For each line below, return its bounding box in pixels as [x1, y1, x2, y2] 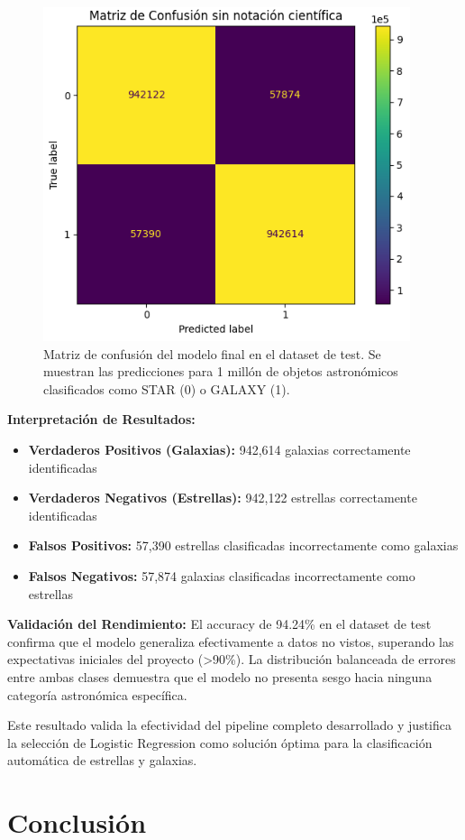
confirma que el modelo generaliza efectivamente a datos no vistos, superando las [7, 632, 454, 651]
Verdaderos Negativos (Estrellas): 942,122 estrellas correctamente [28, 488, 417, 507]
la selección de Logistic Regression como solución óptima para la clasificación [7, 733, 433, 752]
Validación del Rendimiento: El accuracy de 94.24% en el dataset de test [7, 614, 432, 633]
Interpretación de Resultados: [7, 410, 196, 429]
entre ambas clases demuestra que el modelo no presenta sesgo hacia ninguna [7, 667, 433, 686]
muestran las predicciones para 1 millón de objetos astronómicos [43, 362, 398, 381]
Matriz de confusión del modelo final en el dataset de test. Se [43, 344, 381, 363]
